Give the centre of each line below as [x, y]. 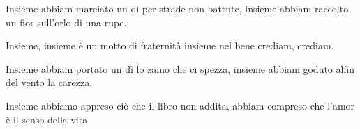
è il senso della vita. [48, 119]
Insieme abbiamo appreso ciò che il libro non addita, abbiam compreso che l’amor [180, 105]
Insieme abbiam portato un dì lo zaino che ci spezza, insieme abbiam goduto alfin [180, 68]
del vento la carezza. [49, 82]
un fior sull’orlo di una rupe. [66, 22]
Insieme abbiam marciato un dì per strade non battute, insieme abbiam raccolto [177, 8]
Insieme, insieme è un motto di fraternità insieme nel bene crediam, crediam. [170, 45]
